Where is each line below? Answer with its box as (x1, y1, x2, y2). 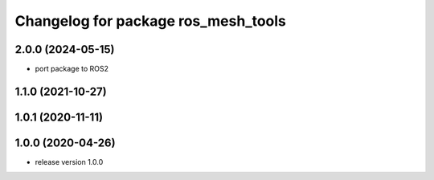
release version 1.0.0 (35, 157, 104, 166)
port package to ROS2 (35, 64, 108, 74)
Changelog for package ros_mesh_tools (14, 12, 287, 30)
